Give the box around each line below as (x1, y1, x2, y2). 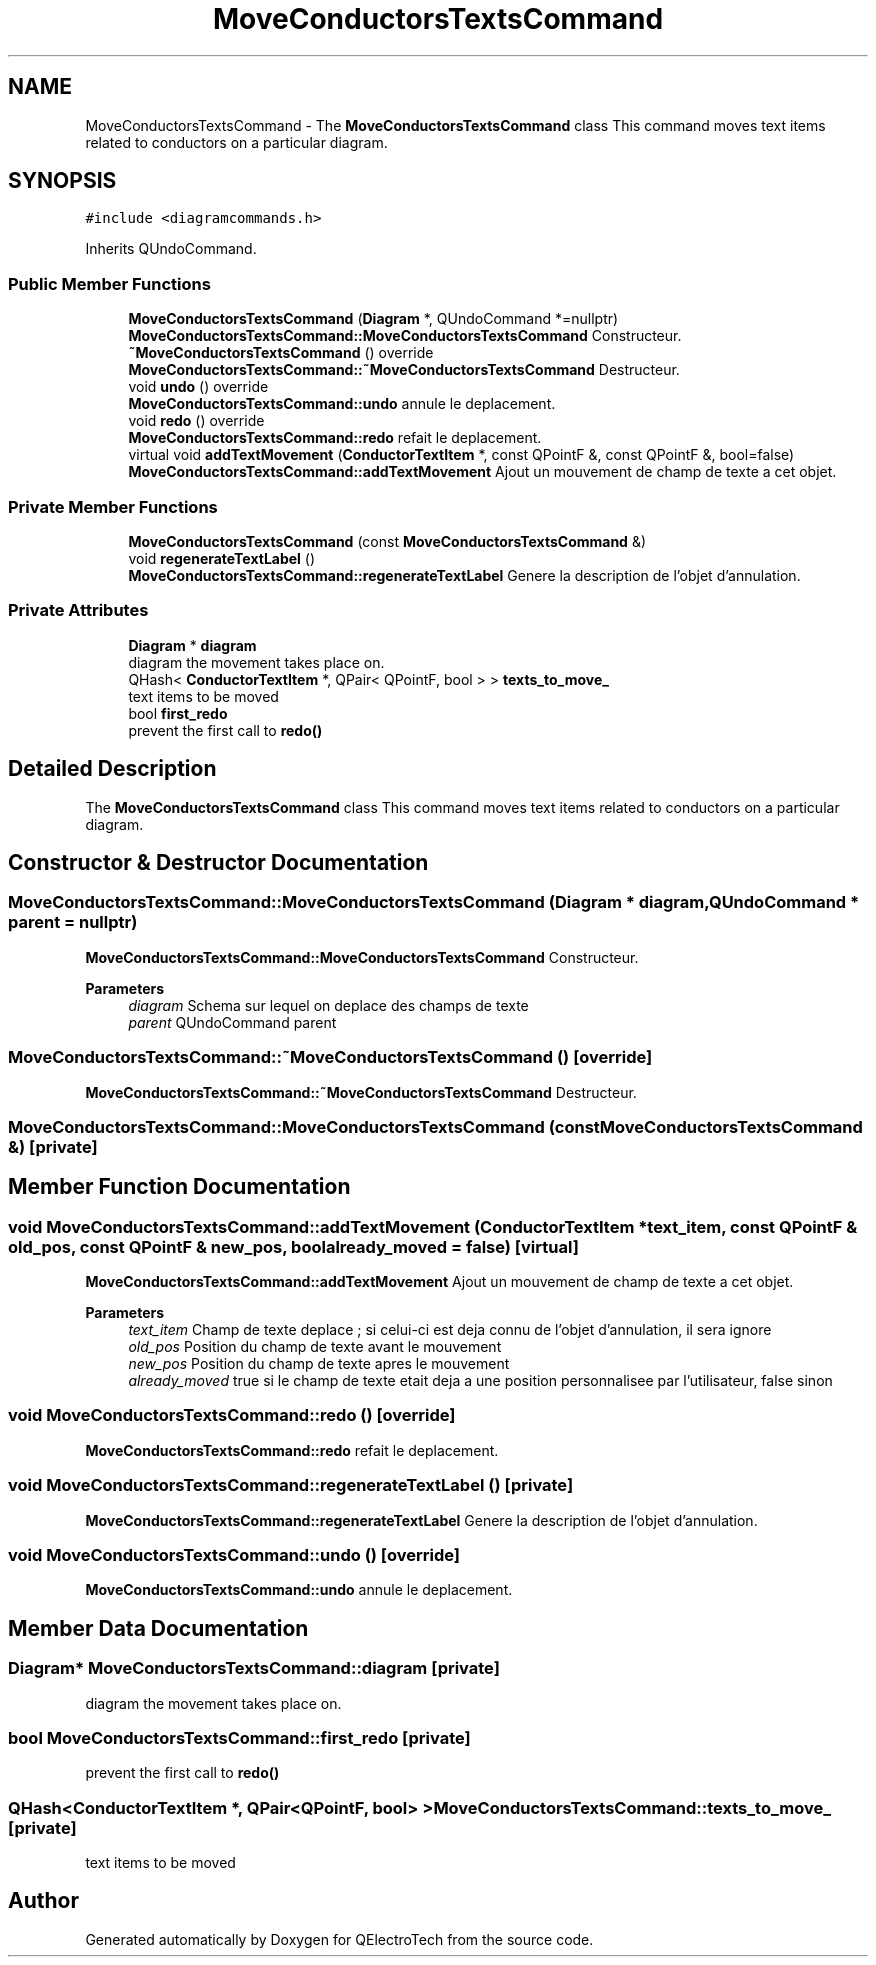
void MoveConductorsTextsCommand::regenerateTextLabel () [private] (8, 1475, 574, 1496)
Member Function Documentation (8, 1174, 351, 1200)
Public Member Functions (8, 273, 211, 294)
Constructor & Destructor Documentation (8, 849, 429, 875)
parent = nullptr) (8, 912, 138, 933)
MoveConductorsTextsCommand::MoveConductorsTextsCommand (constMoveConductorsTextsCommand (8, 1116, 863, 1137)
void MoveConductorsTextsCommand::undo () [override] (8, 1544, 460, 1565)
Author (8, 1888, 79, 1914)
